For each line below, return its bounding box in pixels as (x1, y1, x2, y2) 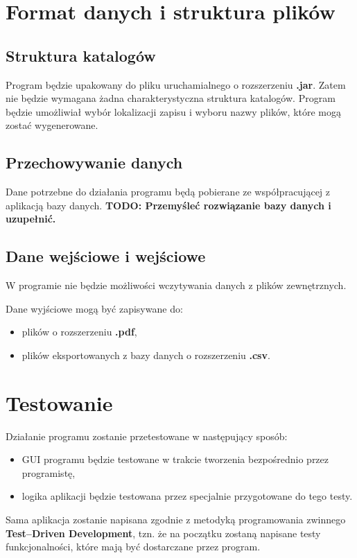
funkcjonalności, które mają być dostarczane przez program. (6, 539, 261, 554)
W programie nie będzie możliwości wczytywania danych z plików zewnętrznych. (6, 278, 347, 293)
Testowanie (6, 388, 113, 417)
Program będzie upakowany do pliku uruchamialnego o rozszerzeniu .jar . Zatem (6, 77, 346, 91)
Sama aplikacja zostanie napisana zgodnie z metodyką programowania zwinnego (6, 512, 346, 527)
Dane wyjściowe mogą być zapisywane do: (6, 301, 183, 315)
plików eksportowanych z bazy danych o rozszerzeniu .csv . (21, 347, 270, 362)
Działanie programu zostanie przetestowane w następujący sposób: (6, 428, 288, 443)
